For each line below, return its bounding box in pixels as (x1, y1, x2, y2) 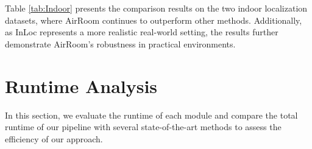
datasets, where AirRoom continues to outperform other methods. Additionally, (5, 13, 302, 26)
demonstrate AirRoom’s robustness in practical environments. (5, 37, 236, 50)
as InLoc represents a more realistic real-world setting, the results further (5, 26, 278, 38)
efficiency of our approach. (5, 132, 103, 145)
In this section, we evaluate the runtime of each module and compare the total (5, 108, 298, 121)
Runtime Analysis (5, 73, 158, 98)
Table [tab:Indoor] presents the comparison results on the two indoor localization (5, 2, 308, 14)
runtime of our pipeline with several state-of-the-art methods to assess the (5, 120, 282, 133)
